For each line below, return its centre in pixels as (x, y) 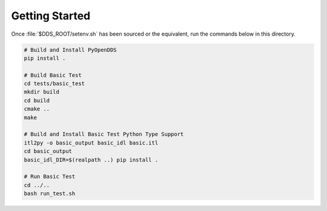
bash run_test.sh (50, 194)
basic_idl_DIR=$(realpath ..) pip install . (91, 160)
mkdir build (42, 92)
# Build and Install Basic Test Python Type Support (104, 134)
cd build (37, 100)
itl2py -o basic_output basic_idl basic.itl (91, 143)
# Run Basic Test (50, 177)
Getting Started (51, 16)
